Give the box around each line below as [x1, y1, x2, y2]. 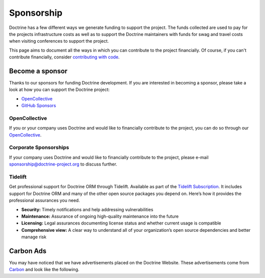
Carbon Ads [9, 247, 47, 255]
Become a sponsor [9, 67, 68, 75]
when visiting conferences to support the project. [9, 38, 109, 44]
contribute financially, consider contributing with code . [9, 54, 120, 60]
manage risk [21, 234, 47, 240]
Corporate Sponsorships [9, 144, 70, 151]
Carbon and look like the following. [9, 267, 79, 273]
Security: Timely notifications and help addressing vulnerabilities [21, 206, 154, 212]
